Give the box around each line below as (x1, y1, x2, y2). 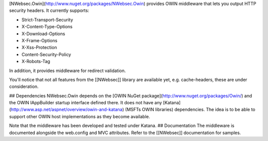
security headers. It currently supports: (9, 7, 89, 13)
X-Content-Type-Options (21, 24, 73, 30)
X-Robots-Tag (21, 59, 51, 65)
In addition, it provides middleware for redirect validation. (9, 68, 126, 73)
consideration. (9, 83, 39, 89)
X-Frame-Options (21, 37, 58, 43)
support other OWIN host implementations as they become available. (9, 113, 150, 119)
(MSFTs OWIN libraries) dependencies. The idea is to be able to (125, 107, 256, 113)
